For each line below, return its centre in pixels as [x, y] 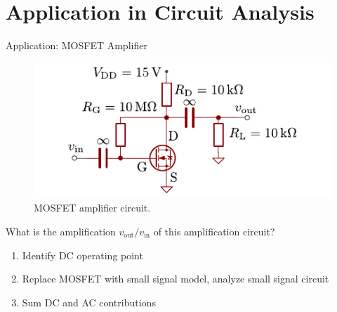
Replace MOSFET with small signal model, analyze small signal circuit [176, 279]
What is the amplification [61, 231]
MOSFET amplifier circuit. [92, 208]
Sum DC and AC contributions [89, 302]
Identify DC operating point [82, 255]
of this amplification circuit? [214, 231]
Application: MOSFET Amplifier [77, 45]
